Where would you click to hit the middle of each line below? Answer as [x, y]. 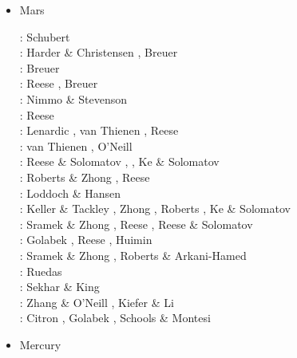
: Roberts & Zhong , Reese [85, 177]
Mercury [40, 344]
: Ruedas [41, 271]
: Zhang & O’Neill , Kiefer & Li [97, 302]
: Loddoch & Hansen [70, 193]
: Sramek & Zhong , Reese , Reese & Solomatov [136, 224]
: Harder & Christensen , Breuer [99, 52]
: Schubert [45, 36]
